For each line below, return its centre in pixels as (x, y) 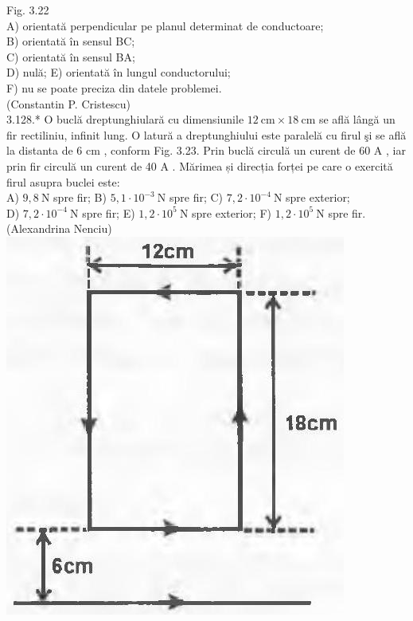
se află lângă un (357, 119)
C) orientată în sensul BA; (71, 56)
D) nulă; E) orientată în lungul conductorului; (119, 72)
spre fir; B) (80, 197)
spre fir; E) (109, 212)
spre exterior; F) (232, 212)
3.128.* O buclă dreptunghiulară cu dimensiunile (125, 119)
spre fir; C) (196, 197)
